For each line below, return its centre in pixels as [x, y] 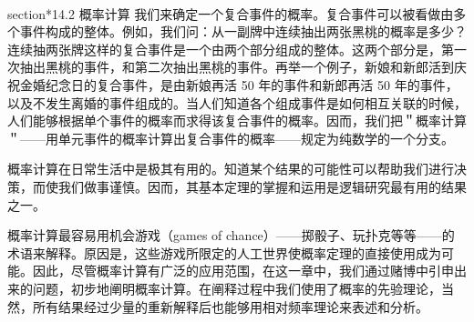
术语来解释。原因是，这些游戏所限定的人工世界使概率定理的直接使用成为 [224, 252]
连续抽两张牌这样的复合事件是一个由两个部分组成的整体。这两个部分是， [224, 49]
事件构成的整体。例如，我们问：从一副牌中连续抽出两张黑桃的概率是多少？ [243, 31]
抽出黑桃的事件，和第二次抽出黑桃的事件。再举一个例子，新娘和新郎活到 [237, 67]
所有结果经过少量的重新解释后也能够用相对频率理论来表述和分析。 [230, 306]
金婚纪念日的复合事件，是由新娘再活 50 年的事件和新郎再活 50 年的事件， [239, 84]
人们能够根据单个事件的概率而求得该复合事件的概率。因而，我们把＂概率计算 [237, 121]
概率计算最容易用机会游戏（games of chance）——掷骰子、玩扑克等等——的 [231, 235]
